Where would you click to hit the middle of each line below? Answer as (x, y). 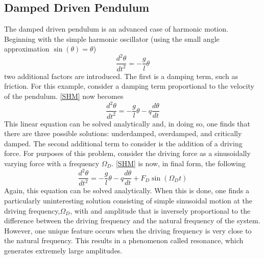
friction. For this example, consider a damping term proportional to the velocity (129, 86)
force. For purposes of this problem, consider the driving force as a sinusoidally (127, 153)
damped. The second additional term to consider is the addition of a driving (123, 143)
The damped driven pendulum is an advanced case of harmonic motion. (116, 29)
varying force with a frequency (52, 163)
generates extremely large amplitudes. (63, 251)
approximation (27, 49)
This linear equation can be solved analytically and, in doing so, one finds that (127, 123)
